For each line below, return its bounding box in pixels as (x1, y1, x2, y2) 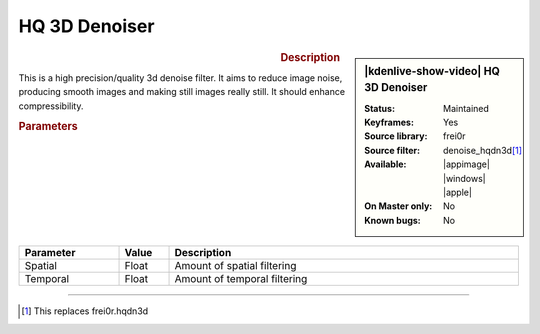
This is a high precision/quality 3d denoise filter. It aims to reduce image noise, (18, 71, 343, 84)
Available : (364, 158, 407, 170)
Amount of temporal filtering (174, 272, 308, 286)
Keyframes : (364, 116, 415, 129)
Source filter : (364, 144, 420, 156)
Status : (364, 102, 395, 114)
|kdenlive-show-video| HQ (364, 64, 500, 78)
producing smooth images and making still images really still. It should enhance (18, 86, 345, 98)
